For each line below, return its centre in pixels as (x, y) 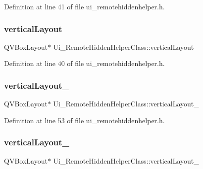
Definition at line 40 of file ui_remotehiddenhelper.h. (84, 63)
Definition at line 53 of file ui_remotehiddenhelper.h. (84, 120)
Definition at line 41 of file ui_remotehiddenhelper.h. (84, 6)
